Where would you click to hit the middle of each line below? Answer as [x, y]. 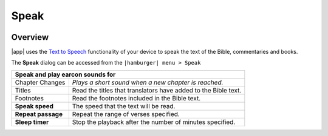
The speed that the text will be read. [124, 106]
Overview [30, 37]
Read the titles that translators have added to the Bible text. [157, 90]
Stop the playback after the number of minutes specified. [154, 122]
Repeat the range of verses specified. [126, 114]
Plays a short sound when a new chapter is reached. [148, 82]
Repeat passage [39, 114]
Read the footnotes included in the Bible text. [136, 98]
